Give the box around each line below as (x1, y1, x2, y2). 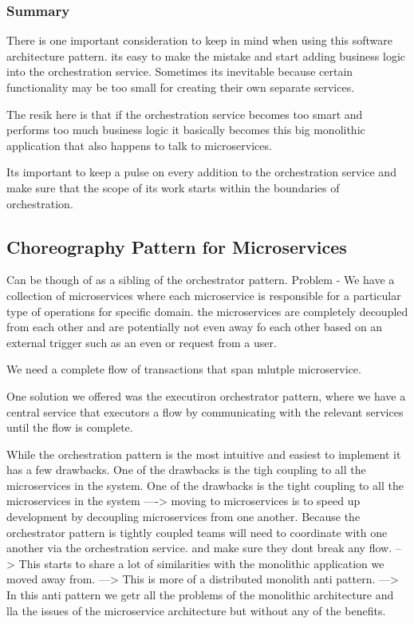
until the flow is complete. (6, 419, 133, 436)
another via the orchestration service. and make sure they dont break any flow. (6, 539, 392, 556)
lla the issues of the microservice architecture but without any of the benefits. (6, 602, 386, 618)
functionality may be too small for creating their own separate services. (6, 79, 355, 95)
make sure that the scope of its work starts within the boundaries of (6, 179, 340, 195)
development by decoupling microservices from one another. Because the (6, 508, 361, 525)
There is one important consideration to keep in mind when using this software (6, 32, 392, 49)
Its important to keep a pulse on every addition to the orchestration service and (6, 164, 396, 180)
